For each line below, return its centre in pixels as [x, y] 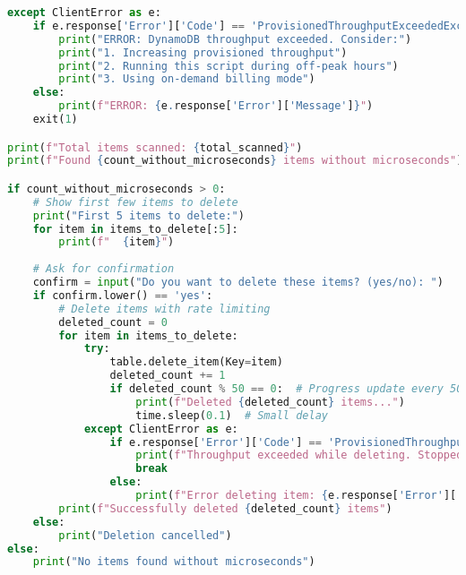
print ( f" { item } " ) [116, 242]
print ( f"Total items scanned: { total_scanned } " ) [155, 147]
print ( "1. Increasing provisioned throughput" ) [203, 52]
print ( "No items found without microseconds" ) [174, 562]
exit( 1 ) [55, 119]
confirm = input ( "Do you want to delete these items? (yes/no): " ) [238, 283]
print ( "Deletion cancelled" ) [145, 535]
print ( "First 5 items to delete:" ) [138, 215]
